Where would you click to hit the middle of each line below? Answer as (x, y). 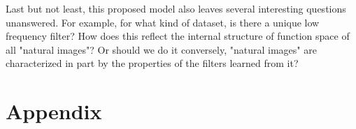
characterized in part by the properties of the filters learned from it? (152, 63)
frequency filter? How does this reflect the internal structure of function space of (178, 36)
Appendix (54, 111)
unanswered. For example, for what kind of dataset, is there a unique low (163, 22)
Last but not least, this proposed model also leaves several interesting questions (176, 8)
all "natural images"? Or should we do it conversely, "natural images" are (161, 49)
